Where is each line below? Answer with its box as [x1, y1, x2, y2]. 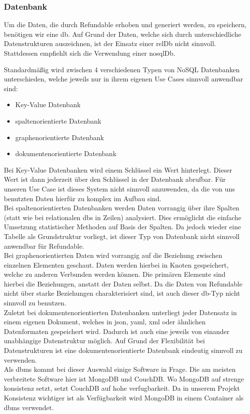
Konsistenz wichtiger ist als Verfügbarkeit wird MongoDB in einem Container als [4, 393, 244, 402]
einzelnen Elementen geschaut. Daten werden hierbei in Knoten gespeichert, [4, 259, 229, 270]
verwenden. [4, 354, 37, 365]
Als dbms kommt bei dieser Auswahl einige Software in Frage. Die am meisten [4, 364, 236, 374]
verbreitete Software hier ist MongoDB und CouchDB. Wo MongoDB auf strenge [4, 373, 244, 383]
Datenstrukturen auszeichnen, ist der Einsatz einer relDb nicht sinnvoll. [4, 38, 216, 48]
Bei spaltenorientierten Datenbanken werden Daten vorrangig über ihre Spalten [4, 203, 239, 213]
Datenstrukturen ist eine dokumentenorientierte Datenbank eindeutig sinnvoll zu [4, 345, 243, 355]
